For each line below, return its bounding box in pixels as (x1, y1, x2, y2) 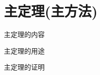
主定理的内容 (4, 29, 45, 39)
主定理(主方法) (4, 1, 98, 21)
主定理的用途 (4, 45, 45, 56)
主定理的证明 (4, 62, 45, 72)
